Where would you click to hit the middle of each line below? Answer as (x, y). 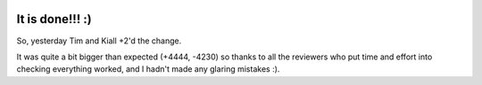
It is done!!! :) (54, 19)
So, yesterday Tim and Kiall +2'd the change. (99, 41)
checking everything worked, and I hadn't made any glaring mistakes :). (148, 69)
